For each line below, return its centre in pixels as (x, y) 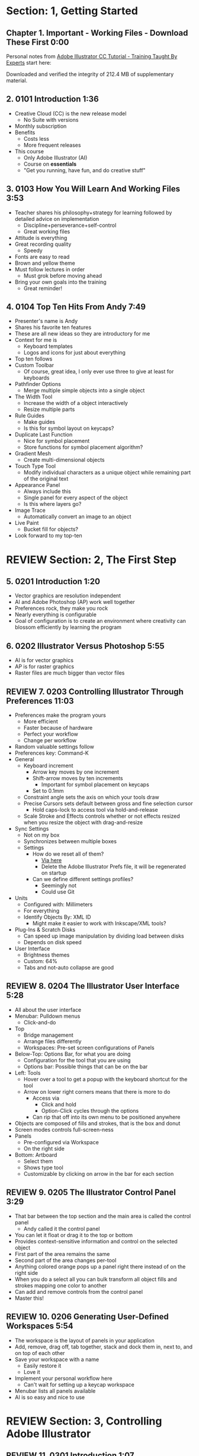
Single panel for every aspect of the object (76, 498)
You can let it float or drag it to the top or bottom (74, 1235)
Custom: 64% (41, 961)
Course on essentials (50, 164)
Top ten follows (33, 359)
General (24, 759)
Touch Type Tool (35, 466)
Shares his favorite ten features (53, 327)
